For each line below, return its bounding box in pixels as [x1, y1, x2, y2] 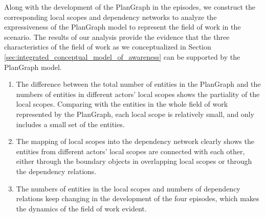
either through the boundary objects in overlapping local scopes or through [16, 156, 252, 166]
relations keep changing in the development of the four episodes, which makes [16, 193, 259, 204]
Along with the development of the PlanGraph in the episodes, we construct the [4, 2, 255, 12]
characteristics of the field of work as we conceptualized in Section [4, 41, 211, 52]
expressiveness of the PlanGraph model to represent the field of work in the [4, 21, 241, 32]
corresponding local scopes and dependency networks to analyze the [4, 11, 217, 22]
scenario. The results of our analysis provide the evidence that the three [4, 31, 230, 42]
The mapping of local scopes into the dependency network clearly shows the [16, 136, 254, 147]
